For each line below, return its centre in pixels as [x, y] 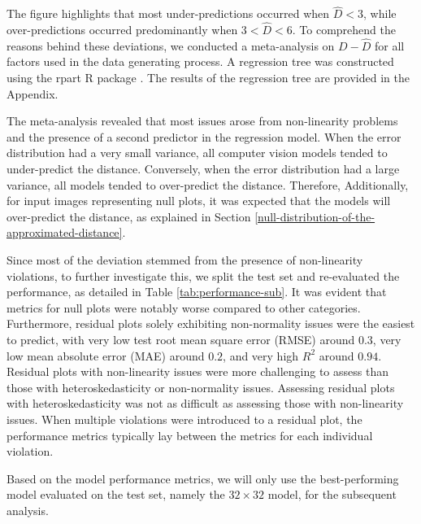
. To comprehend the [344, 30]
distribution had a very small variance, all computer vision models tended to [197, 153]
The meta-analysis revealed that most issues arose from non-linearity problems [202, 121]
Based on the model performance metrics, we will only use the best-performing [203, 478]
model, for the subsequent [332, 494]
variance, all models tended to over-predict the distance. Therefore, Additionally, [208, 184]
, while [380, 13]
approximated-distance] [65, 232]
